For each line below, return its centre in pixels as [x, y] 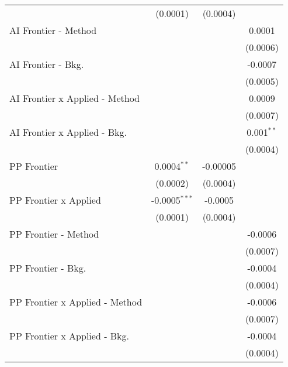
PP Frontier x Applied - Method [76, 302]
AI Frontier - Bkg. [47, 64]
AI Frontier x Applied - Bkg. [68, 132]
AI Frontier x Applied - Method [75, 98]
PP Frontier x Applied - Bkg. [70, 336]
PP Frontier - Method [54, 234]
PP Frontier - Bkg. [48, 268]
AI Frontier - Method [53, 30]
